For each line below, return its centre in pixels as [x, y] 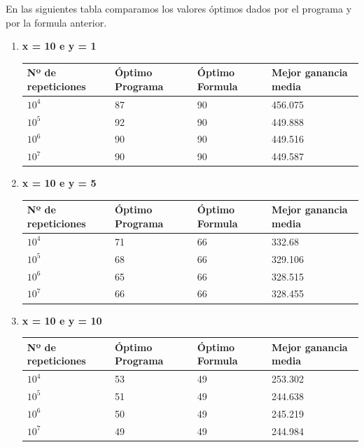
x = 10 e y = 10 [62, 320]
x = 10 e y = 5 [59, 183]
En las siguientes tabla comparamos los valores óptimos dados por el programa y [179, 8]
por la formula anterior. [56, 22]
